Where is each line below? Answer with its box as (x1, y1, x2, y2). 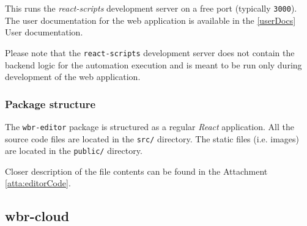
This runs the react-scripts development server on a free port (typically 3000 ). (5, 2, 297, 14)
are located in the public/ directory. (5, 144, 142, 157)
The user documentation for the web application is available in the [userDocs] (5, 13, 296, 26)
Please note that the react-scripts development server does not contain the (5, 46, 295, 59)
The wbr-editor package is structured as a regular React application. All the (5, 120, 294, 133)
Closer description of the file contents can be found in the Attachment (5, 164, 268, 177)
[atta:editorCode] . (5, 177, 71, 189)
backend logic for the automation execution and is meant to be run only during (5, 58, 302, 71)
